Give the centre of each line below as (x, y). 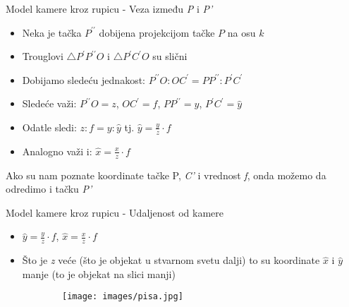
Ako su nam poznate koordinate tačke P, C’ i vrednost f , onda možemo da (166, 175)
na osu (241, 32)
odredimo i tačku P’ (49, 189)
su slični (170, 56)
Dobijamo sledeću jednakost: (84, 79)
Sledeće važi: (49, 103)
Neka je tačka (52, 32)
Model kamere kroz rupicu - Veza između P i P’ (109, 8)
